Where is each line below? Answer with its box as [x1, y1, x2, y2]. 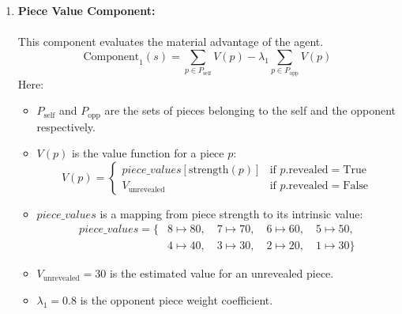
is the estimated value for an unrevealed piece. [109, 265, 334, 282]
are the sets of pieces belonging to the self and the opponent [104, 102, 396, 119]
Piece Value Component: [17, 2, 156, 18]
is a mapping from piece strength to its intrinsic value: [100, 205, 363, 221]
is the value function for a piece [71, 145, 224, 161]
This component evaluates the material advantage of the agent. [17, 33, 324, 50]
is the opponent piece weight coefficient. [80, 292, 273, 308]
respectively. [36, 118, 96, 134]
